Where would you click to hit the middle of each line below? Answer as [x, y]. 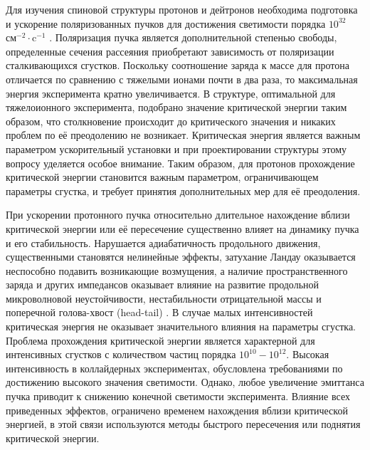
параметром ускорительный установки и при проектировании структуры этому [176, 148]
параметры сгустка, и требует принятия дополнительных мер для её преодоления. [183, 190]
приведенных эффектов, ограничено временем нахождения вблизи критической [177, 410]
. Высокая [308, 354]
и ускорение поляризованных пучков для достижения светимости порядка [166, 23]
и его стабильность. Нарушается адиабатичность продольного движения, [163, 242]
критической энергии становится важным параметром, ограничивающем [162, 177]
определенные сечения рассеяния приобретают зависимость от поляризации [170, 51]
